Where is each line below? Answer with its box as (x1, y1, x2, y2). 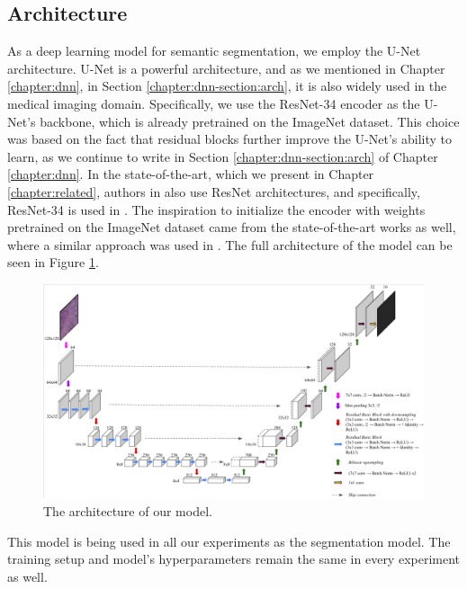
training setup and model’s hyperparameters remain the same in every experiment (7, 549, 461, 568)
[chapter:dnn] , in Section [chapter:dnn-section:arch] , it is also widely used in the (7, 76, 447, 95)
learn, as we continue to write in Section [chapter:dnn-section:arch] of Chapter (7, 147, 438, 165)
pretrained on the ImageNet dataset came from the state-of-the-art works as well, (7, 218, 456, 236)
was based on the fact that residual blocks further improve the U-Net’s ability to (7, 129, 453, 148)
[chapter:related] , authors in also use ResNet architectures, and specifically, (7, 182, 420, 201)
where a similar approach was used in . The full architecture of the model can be (7, 235, 453, 254)
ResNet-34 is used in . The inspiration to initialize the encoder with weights (7, 200, 426, 219)
